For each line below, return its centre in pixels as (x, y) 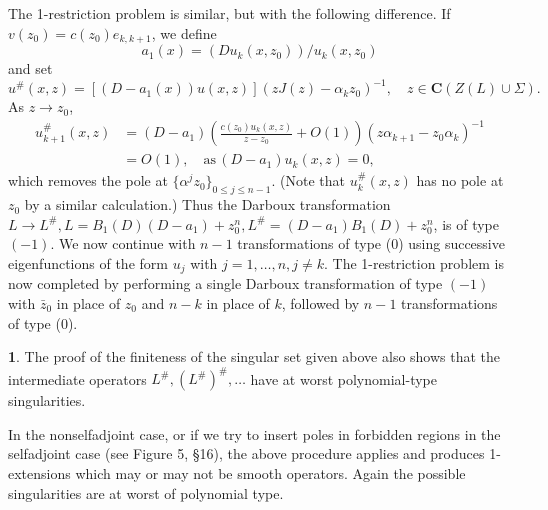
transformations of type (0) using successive (371, 243)
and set (30, 68)
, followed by (320, 302)
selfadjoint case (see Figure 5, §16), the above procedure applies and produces (246, 453)
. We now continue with (123, 243)
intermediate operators (77, 378)
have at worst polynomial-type (343, 378)
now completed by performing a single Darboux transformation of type (225, 283)
